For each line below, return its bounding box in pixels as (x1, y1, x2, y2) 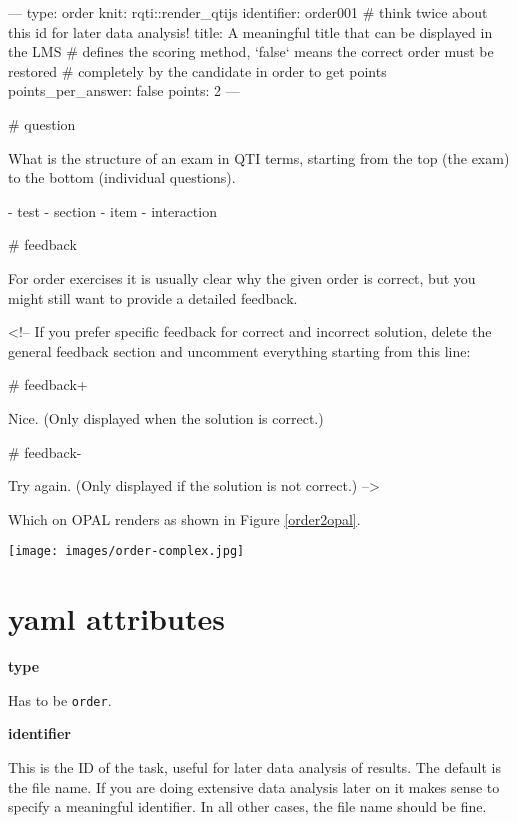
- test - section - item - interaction (8, 200, 217, 221)
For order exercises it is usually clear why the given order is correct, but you (8, 267, 476, 288)
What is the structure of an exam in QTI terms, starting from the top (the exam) (8, 147, 510, 168)
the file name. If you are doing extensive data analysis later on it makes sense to (8, 776, 500, 797)
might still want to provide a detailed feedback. (8, 287, 298, 308)
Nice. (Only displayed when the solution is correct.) (8, 407, 324, 428)
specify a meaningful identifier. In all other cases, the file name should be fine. (8, 796, 487, 817)
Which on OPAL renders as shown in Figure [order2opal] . (8, 508, 361, 529)
